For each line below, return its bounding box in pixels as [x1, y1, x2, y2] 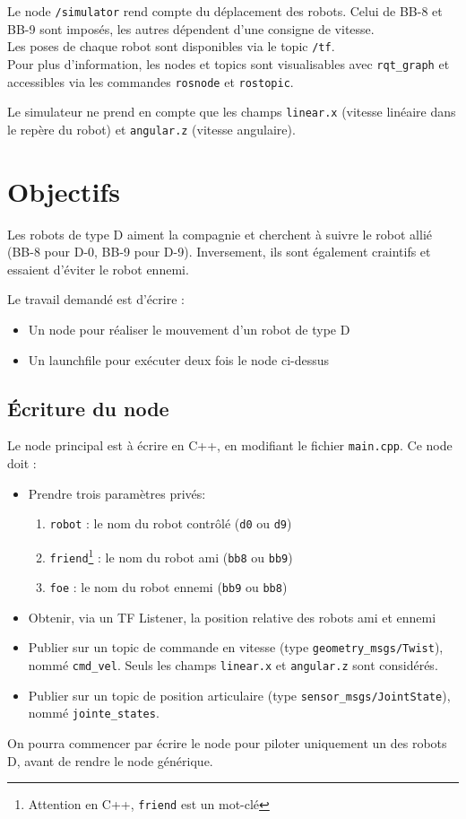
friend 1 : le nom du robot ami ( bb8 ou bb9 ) [49, 545, 293, 566]
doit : [7, 454, 37, 473]
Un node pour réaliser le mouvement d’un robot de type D [28, 320, 350, 339]
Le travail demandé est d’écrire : [7, 290, 185, 309]
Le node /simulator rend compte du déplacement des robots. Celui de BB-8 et [7, 2, 443, 20]
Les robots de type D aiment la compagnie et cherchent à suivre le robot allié [7, 224, 432, 243]
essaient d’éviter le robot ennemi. [7, 259, 189, 278]
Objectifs [7, 172, 120, 209]
